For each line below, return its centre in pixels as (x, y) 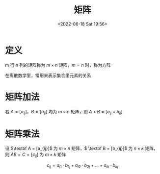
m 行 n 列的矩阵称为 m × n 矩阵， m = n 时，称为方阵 (58, 65)
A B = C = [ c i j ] (25, 155)
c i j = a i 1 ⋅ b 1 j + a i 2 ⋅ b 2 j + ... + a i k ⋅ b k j (82, 166)
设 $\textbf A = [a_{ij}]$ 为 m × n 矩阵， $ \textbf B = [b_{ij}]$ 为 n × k (74, 149)
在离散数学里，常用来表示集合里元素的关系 (48, 75)
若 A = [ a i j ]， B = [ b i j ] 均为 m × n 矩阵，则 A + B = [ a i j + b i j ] (64, 112)
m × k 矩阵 (55, 154)
